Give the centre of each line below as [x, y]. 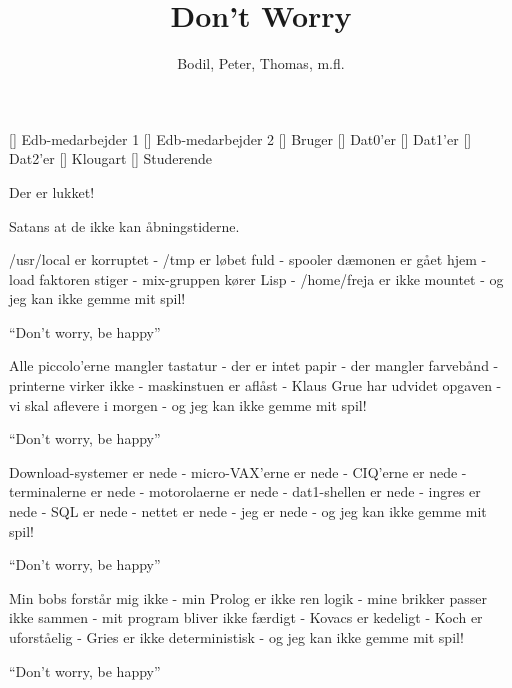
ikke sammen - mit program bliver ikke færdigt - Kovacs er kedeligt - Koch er [246, 617]
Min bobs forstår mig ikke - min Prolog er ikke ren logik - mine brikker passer [248, 597]
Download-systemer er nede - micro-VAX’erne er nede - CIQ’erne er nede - [238, 471]
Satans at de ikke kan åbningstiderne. [124, 225]
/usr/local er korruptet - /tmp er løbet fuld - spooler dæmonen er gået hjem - [248, 259]
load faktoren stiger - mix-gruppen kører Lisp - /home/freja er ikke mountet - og [256, 278]
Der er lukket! [52, 191]
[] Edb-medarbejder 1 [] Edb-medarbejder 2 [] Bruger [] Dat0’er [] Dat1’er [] [240, 138]
